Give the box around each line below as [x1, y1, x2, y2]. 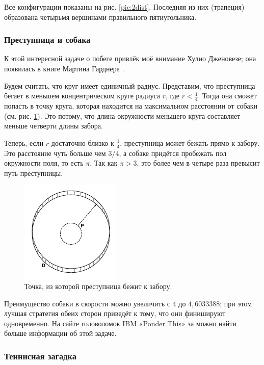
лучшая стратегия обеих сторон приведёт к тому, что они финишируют [4, 308, 226, 319]
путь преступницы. [4, 167, 63, 178]
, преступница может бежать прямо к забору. [120, 137, 260, 148]
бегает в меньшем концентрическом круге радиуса [4, 90, 161, 101]
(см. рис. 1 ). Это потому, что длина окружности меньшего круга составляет [4, 110, 241, 121]
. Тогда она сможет [198, 90, 257, 101]
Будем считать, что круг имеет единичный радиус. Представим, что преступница [4, 80, 255, 91]
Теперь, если [4, 137, 44, 148]
